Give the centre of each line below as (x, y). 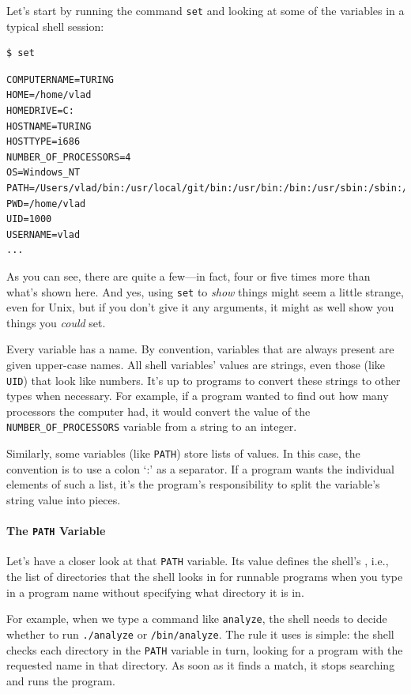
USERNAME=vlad (43, 234)
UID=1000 (29, 219)
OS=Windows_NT (43, 173)
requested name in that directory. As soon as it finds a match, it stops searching (201, 665)
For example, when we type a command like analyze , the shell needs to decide (197, 619)
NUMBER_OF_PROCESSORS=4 (69, 157)
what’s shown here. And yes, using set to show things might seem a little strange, (205, 291)
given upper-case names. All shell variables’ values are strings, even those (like (196, 364)
